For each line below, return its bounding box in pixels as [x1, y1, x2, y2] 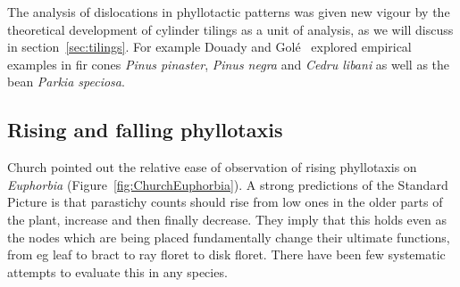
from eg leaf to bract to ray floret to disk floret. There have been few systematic [7, 245, 446, 264]
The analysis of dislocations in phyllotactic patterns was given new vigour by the [7, 3, 450, 20]
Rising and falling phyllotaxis [7, 116, 283, 143]
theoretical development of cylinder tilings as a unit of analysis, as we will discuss [7, 20, 454, 38]
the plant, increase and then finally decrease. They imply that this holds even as [7, 209, 447, 228]
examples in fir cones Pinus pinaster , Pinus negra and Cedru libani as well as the [7, 54, 450, 73]
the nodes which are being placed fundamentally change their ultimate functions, [7, 227, 450, 246]
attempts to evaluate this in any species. [7, 262, 228, 281]
